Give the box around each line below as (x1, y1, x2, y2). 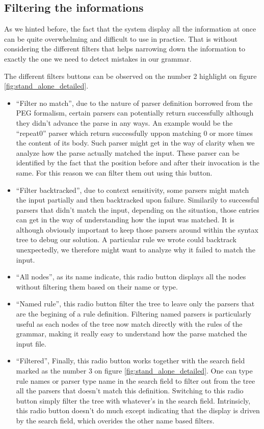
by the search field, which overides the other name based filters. (16, 415, 215, 425)
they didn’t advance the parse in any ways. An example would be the (16, 117, 233, 128)
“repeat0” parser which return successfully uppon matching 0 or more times (16, 127, 253, 138)
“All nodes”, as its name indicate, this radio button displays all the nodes (16, 271, 246, 282)
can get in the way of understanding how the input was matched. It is (16, 214, 234, 225)
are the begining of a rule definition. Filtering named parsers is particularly (16, 308, 251, 319)
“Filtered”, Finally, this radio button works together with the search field (16, 355, 245, 366)
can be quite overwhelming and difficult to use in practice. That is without (4, 33, 237, 44)
